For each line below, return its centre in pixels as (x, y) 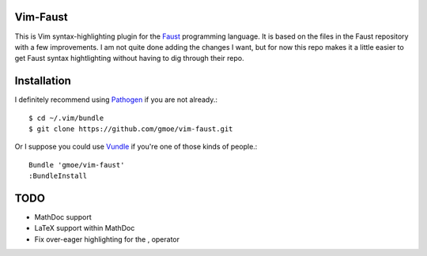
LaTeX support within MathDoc (85, 228)
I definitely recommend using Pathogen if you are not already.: (116, 100)
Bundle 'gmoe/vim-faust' (77, 165)
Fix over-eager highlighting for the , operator (107, 239)
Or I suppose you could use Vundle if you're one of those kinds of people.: (136, 147)
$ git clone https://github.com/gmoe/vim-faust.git (131, 129)
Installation (43, 81)
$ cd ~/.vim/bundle (66, 118)
